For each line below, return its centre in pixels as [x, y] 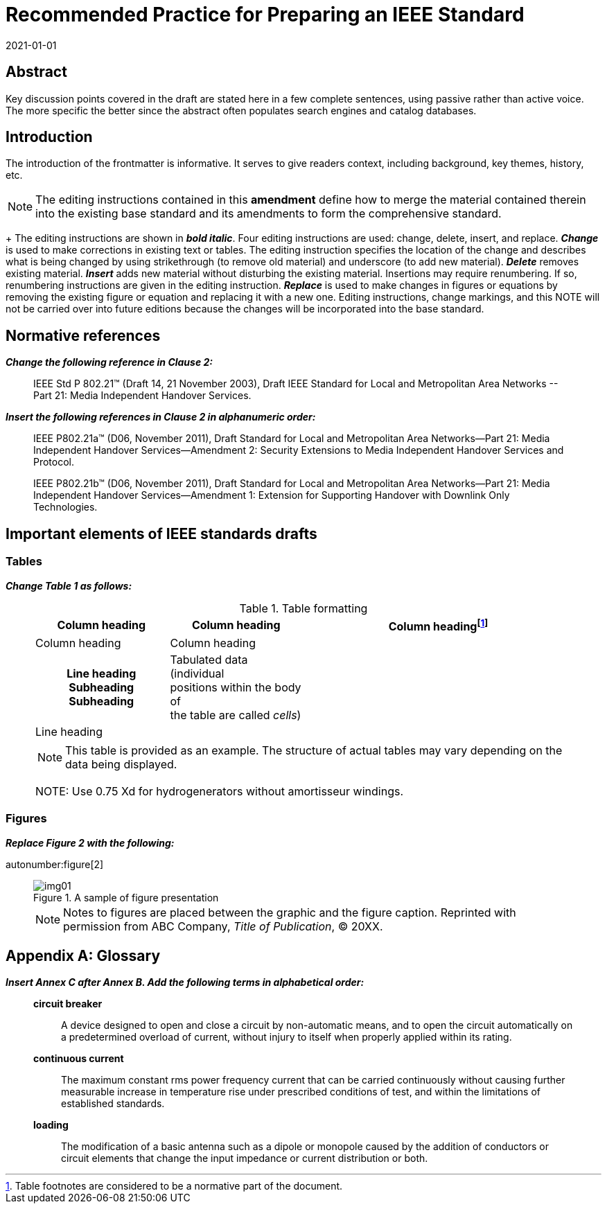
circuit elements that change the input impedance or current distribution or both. [245, 1158]
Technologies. [65, 507]
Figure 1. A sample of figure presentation [126, 897]
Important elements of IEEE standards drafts [161, 533]
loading [51, 1125]
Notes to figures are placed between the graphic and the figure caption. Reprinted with [290, 912]
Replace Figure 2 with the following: [90, 842]
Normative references [83, 335]
